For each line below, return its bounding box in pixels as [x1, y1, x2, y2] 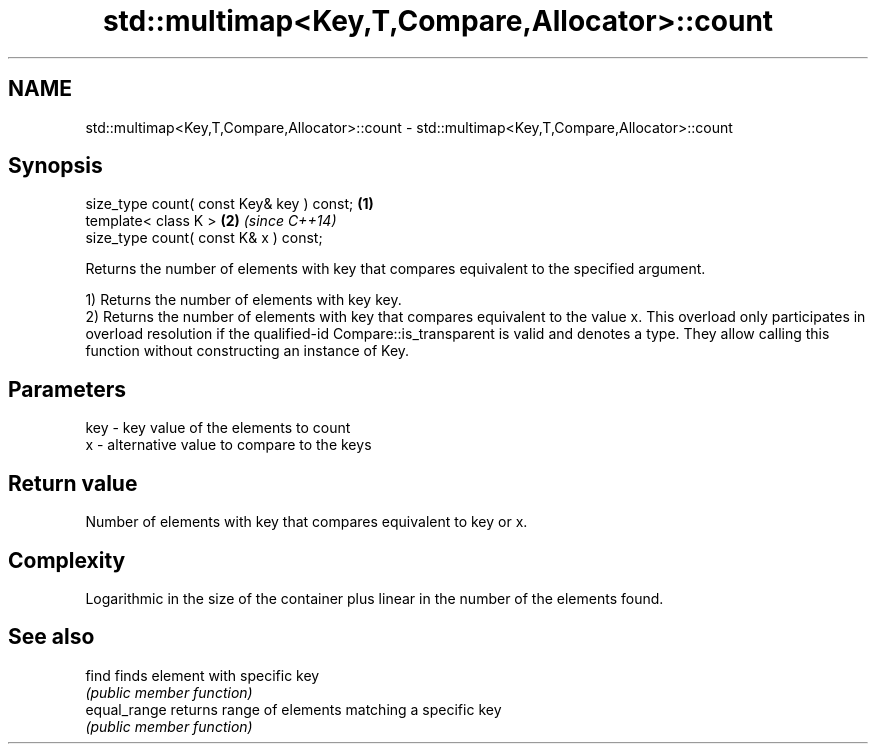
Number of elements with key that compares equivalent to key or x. [85, 513, 528, 531]
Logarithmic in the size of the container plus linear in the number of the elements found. [85, 589, 664, 607]
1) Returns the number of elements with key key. [85, 291, 402, 309]
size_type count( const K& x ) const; [85, 229, 323, 247]
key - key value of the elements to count [85, 419, 351, 437]
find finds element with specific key [85, 666, 320, 684]
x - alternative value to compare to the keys [85, 436, 372, 454]
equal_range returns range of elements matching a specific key [85, 700, 502, 718]
